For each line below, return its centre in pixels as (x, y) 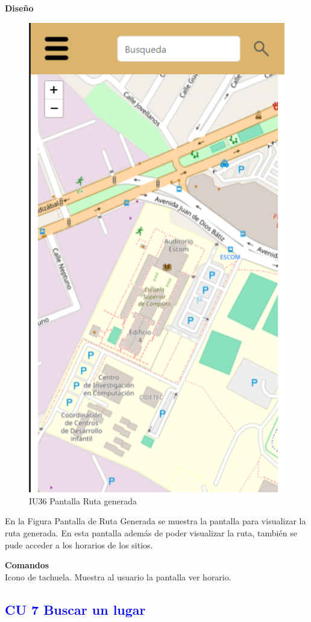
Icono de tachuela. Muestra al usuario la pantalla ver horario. (118, 576)
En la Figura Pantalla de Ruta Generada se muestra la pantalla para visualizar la (155, 521)
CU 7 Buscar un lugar (75, 609)
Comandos (27, 565)
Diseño (19, 8)
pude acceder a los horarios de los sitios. (79, 544)
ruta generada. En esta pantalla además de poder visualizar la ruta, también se (151, 533)
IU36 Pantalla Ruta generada (83, 500)
